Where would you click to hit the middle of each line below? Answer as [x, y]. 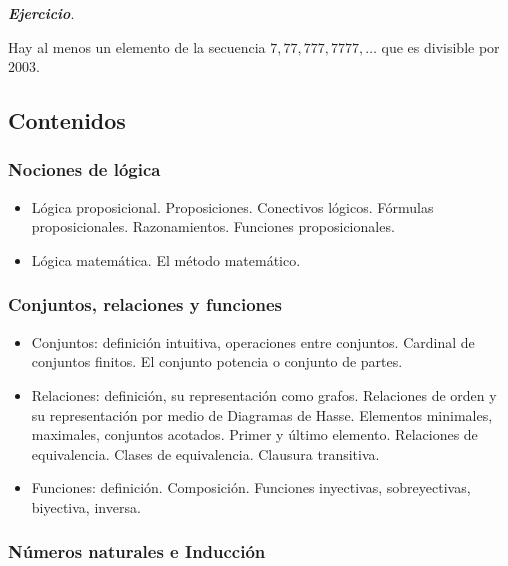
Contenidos [67, 120]
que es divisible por [440, 46]
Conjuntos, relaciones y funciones [145, 304]
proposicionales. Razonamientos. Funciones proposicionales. [213, 226]
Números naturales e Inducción [137, 551]
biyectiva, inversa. [86, 506]
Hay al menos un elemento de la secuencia [137, 46]
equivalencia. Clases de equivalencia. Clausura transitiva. [205, 453]
